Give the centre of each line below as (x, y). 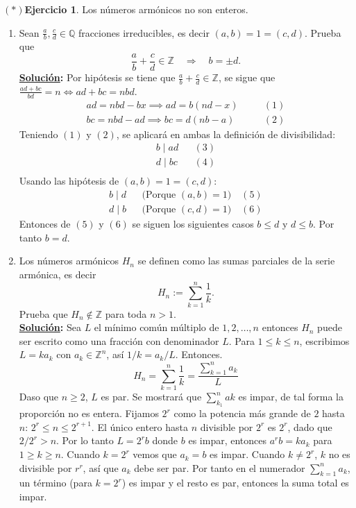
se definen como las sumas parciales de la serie (236, 261)
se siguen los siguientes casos (193, 224)
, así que (101, 467)
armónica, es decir (58, 274)
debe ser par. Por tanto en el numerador (220, 467)
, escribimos (324, 340)
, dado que (310, 426)
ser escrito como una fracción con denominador (119, 340)
